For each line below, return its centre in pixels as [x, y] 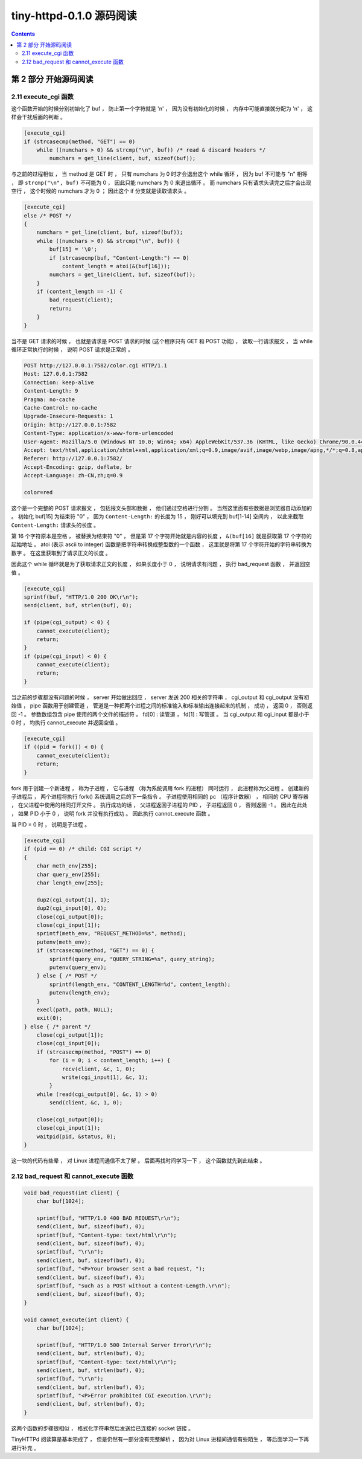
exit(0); [49, 1018]
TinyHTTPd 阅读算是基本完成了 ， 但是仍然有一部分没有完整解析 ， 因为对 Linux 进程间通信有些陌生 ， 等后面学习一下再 [160, 1439]
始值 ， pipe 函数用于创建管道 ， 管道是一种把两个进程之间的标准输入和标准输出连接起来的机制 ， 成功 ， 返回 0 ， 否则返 [162, 706]
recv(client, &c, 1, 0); [99, 1069]
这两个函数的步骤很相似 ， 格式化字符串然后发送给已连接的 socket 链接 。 [103, 1428]
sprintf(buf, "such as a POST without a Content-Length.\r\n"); [134, 1286]
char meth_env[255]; [67, 866]
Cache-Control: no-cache [61, 407]
